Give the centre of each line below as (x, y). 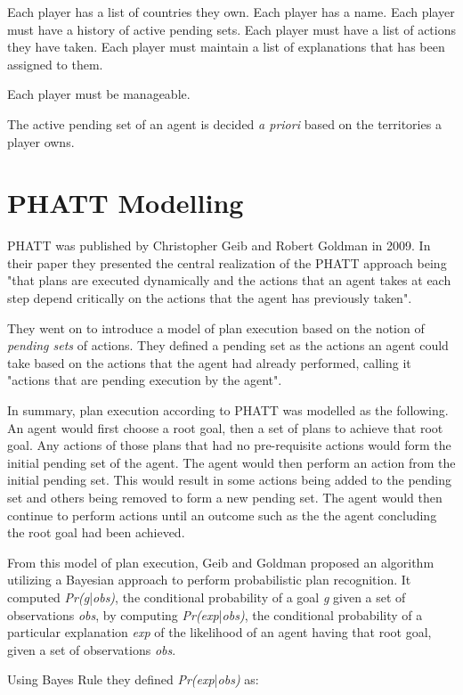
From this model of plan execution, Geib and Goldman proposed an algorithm (221, 562)
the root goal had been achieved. (96, 532)
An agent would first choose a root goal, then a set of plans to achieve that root (225, 427)
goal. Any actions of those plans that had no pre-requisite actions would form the (229, 445)
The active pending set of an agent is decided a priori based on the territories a (224, 123)
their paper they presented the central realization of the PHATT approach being (227, 262)
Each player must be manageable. (99, 94)
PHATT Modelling (126, 203)
